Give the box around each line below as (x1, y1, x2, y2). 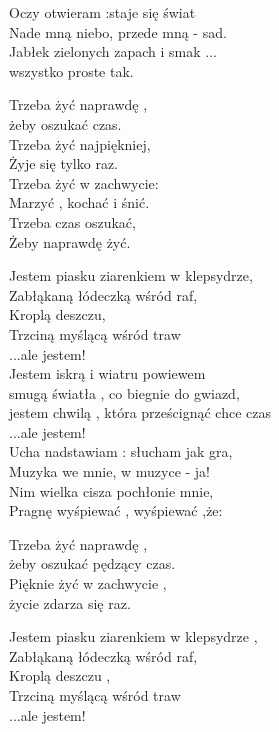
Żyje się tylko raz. (9, 153, 118, 174)
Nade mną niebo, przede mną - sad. (9, 21, 227, 42)
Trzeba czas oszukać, (9, 211, 136, 232)
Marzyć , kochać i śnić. (9, 192, 150, 213)
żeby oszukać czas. (9, 113, 122, 134)
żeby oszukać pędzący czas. (9, 553, 176, 574)
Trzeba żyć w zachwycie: (9, 172, 159, 193)
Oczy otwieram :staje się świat (9, 2, 196, 22)
